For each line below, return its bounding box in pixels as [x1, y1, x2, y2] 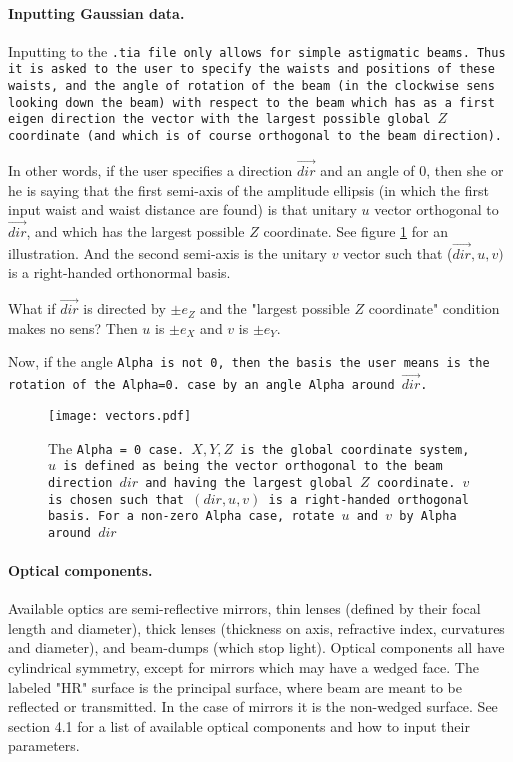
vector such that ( [343, 242, 453, 263]
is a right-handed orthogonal [268, 492, 469, 507]
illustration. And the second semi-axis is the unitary [8, 242, 327, 263]
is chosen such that [48, 492, 185, 507]
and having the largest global [145, 475, 353, 490]
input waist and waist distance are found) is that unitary [8, 199, 357, 220]
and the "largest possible [200, 298, 350, 319]
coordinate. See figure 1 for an [263, 220, 448, 241]
